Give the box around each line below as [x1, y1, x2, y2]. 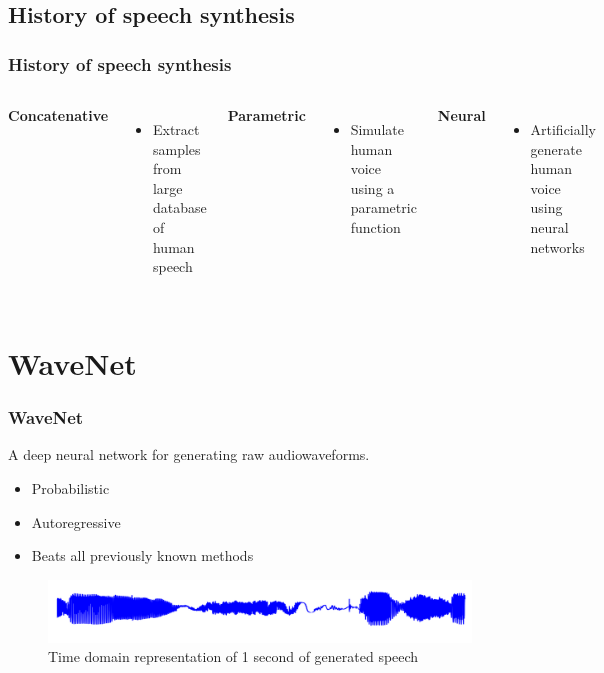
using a [350, 177, 395, 198]
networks [530, 236, 585, 257]
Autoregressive [31, 511, 121, 532]
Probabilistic [31, 477, 110, 498]
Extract [152, 119, 200, 139]
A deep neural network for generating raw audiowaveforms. [8, 444, 370, 465]
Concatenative [8, 105, 109, 125]
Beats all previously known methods [31, 545, 254, 566]
